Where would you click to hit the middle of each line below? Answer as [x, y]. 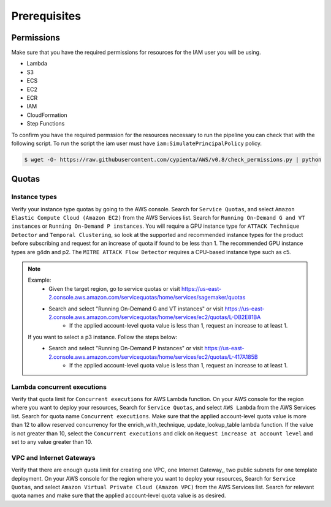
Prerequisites [46, 16]
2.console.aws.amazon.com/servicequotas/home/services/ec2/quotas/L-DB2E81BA [155, 317]
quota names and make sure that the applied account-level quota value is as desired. [119, 495]
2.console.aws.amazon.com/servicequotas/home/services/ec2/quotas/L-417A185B [153, 357]
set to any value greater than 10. [52, 442]
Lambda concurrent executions [59, 387]
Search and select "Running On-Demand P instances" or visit [126, 348]
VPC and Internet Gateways [53, 457]
